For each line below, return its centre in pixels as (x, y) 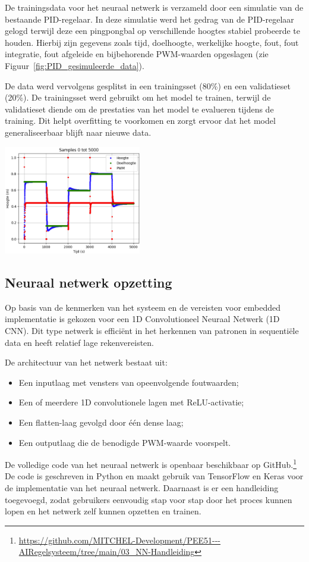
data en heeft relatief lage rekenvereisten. (80, 342)
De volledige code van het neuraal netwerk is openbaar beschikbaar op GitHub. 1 (151, 463)
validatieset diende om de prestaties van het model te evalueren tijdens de (139, 109)
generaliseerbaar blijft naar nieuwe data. (78, 132)
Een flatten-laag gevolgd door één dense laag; (101, 422)
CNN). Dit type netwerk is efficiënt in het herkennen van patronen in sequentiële (152, 330)
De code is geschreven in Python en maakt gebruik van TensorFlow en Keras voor (154, 476)
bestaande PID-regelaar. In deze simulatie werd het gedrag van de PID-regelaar (149, 19)
